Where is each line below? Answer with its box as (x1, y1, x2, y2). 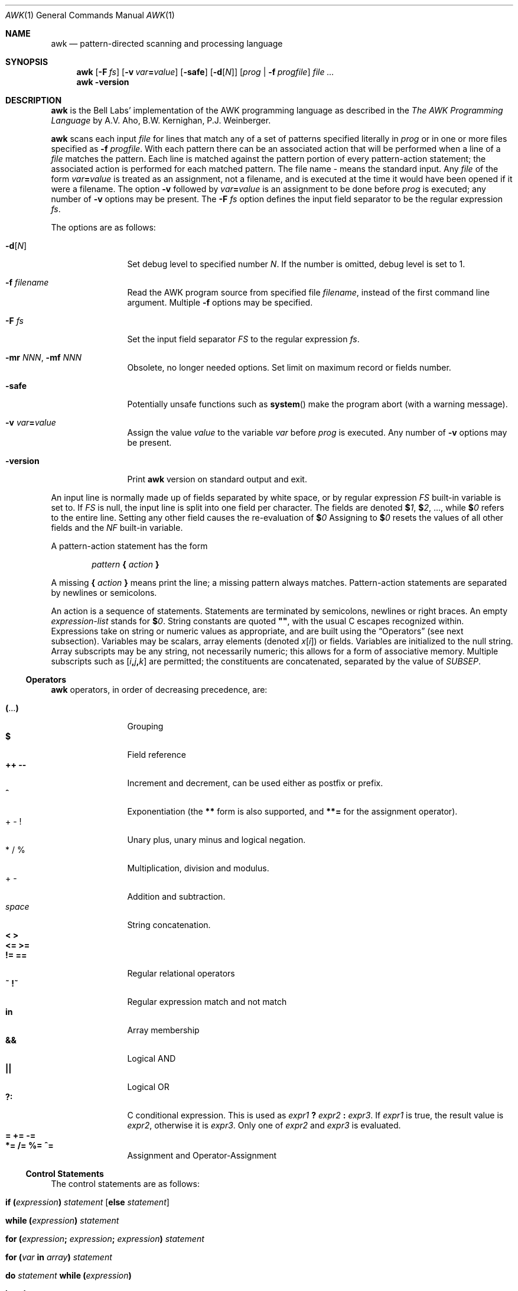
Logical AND (127, 1053, 176, 1063)
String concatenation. (127, 920, 211, 930)
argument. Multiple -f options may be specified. (127, 297, 313, 307)
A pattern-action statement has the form (51, 541, 208, 551)
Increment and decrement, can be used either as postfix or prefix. (127, 778, 383, 788)
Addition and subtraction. (127, 891, 226, 901)
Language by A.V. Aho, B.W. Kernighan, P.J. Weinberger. (51, 115, 271, 125)
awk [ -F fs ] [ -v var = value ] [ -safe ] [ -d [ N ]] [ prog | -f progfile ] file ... (76, 67, 334, 77)
